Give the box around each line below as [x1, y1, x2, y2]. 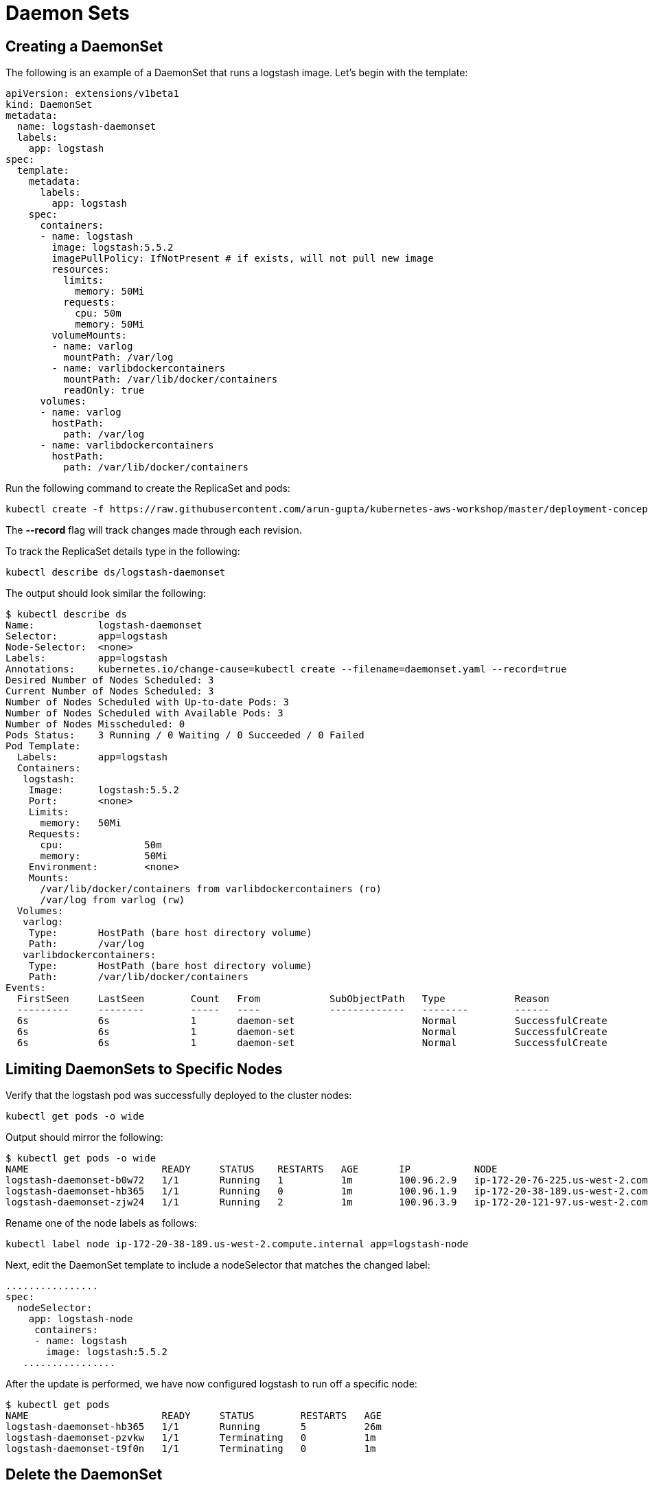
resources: [51, 264, 110, 275]
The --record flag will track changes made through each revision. [5, 524, 302, 536]
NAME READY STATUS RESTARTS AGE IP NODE [5, 1164, 498, 1175]
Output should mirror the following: [5, 1131, 163, 1144]
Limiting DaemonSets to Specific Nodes [5, 1060, 283, 1078]
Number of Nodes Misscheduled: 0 [5, 718, 185, 730]
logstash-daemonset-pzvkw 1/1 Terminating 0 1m [5, 1432, 376, 1444]
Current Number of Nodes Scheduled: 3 [5, 685, 214, 697]
